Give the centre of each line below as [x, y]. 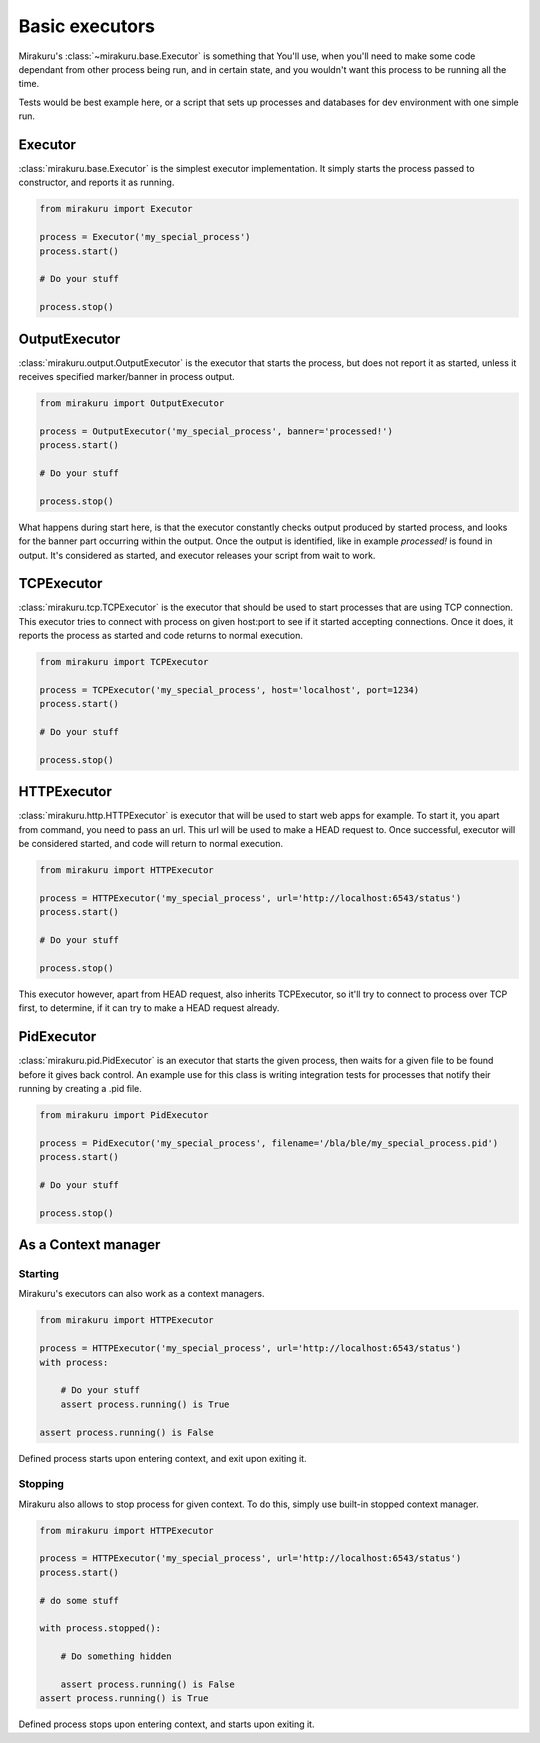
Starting [39, 1274]
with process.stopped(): [100, 1628]
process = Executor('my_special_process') [145, 237]
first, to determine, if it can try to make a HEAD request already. [149, 1008]
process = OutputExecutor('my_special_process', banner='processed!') [216, 431]
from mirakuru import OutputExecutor [132, 403]
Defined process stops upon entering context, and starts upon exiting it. [166, 1724]
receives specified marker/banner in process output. [126, 377]
